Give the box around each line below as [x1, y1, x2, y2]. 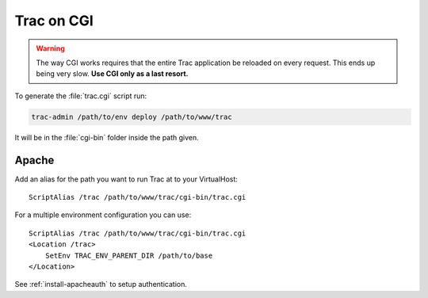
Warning [36, 44, 65, 53]
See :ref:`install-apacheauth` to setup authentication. [14, 280, 188, 289]
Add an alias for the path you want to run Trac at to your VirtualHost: [14, 174, 238, 184]
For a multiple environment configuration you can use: [14, 210, 192, 220]
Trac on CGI [14, 12, 94, 29]
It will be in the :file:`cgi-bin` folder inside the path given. [14, 132, 200, 142]
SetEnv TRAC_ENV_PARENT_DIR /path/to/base [44, 250, 213, 260]
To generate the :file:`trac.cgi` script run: [14, 91, 147, 101]
